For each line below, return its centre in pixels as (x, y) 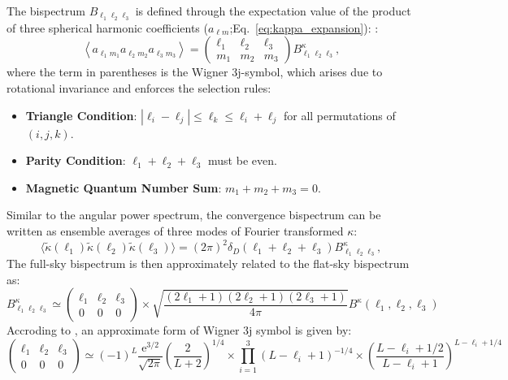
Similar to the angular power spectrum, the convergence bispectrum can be (194, 215)
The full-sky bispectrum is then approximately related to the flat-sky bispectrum (208, 263)
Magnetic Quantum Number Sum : (124, 187)
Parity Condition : (76, 160)
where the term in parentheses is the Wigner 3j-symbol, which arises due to (195, 72)
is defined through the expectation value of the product (273, 11)
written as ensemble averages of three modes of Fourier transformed (175, 231)
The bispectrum (46, 11)
